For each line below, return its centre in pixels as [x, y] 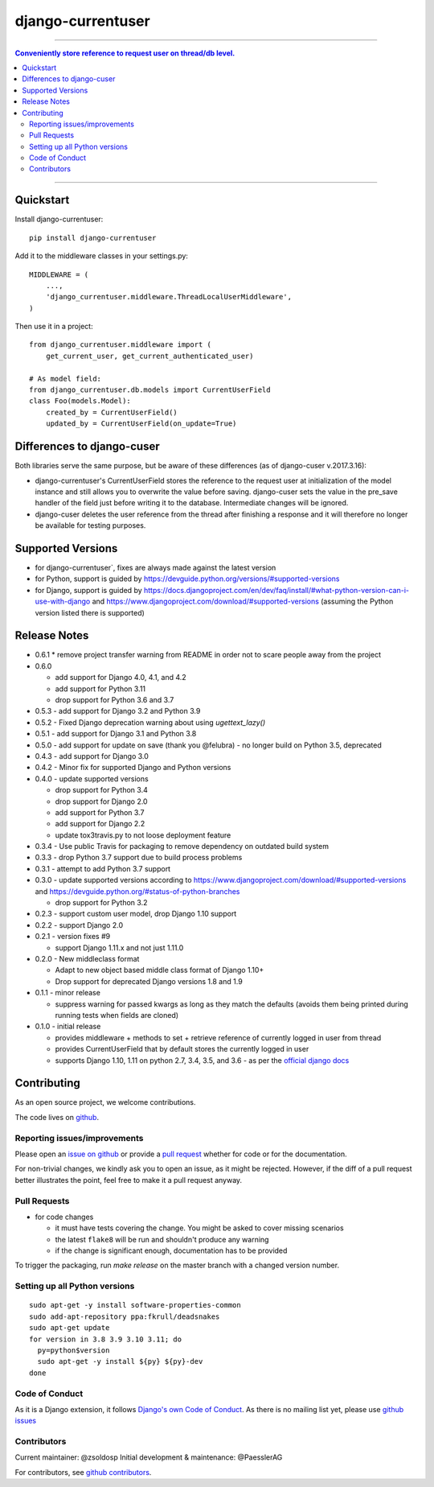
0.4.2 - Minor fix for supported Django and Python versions [133, 768]
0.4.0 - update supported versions [92, 779]
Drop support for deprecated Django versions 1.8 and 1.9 [149, 981]
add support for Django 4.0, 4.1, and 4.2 [121, 678]
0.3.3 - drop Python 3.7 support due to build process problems [139, 858]
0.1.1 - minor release [68, 993]
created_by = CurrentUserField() [112, 412]
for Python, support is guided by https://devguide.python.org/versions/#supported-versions [187, 579]
